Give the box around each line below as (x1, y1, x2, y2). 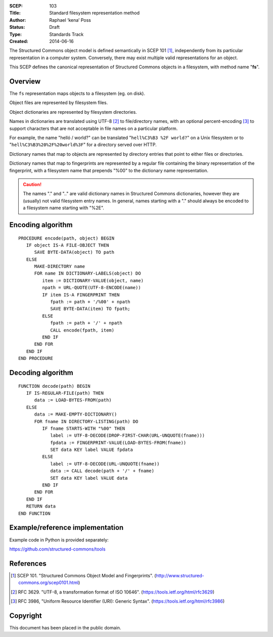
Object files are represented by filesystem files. (9, 100, 108, 106)
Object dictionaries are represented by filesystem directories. (9, 109, 138, 115)
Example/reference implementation (9, 523, 124, 532)
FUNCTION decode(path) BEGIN (18, 383, 90, 389)
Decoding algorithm (9, 368, 73, 377)
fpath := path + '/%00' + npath (50, 299, 131, 305)
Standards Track (49, 31, 84, 37)
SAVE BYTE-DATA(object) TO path (34, 249, 115, 255)
